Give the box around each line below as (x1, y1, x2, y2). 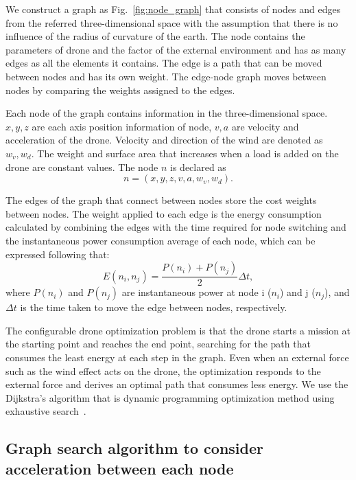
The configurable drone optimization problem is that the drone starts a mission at (5, 323, 351, 337)
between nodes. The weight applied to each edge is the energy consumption (5, 206, 322, 220)
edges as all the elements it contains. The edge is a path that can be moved (5, 56, 322, 70)
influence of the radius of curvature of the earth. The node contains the (5, 29, 305, 43)
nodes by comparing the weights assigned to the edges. (5, 82, 235, 97)
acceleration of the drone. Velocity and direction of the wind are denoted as (5, 133, 323, 147)
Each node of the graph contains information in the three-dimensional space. (5, 106, 328, 120)
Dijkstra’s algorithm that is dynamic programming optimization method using (5, 390, 335, 404)
